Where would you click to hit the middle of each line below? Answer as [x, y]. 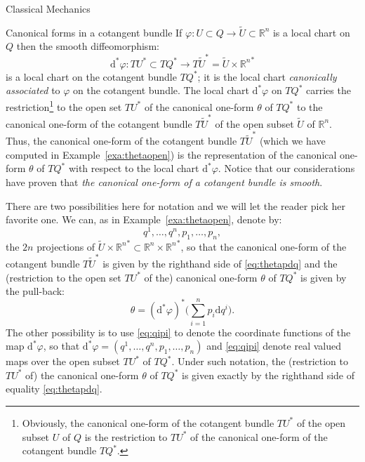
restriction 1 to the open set [64, 105]
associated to [33, 90]
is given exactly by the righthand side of [268, 375]
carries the [328, 90]
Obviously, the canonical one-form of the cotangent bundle [148, 422]
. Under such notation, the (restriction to [260, 361]
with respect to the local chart [134, 168]
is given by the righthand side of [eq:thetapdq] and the [220, 263]
